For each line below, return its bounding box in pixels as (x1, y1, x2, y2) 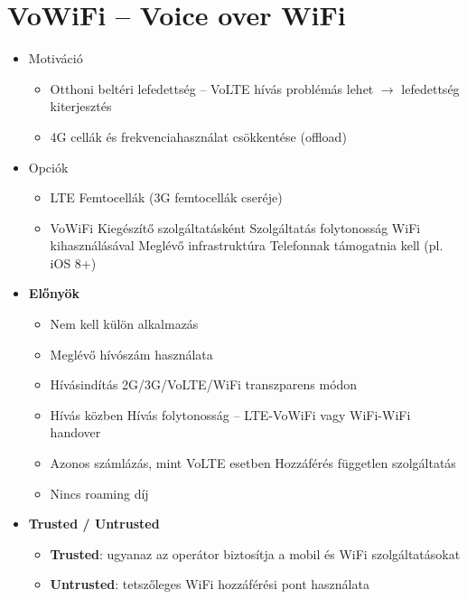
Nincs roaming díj (50, 483, 149, 502)
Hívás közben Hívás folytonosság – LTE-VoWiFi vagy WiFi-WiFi (50, 405, 411, 424)
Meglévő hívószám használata (50, 344, 213, 363)
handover (50, 423, 101, 442)
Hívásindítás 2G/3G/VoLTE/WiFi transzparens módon (50, 375, 358, 394)
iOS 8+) (50, 253, 97, 272)
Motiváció (28, 49, 83, 68)
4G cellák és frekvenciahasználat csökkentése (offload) (50, 126, 347, 145)
